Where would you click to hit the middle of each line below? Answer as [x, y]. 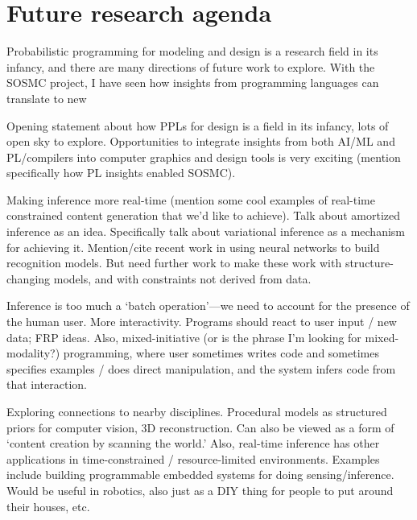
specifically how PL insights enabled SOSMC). [121, 173]
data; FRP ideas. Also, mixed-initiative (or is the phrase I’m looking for [184, 337]
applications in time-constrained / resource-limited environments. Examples [193, 458]
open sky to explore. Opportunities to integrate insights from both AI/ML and [201, 141]
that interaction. [47, 384]
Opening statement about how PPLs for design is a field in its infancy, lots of [198, 125]
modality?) [33, 353]
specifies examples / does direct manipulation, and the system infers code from [201, 368]
